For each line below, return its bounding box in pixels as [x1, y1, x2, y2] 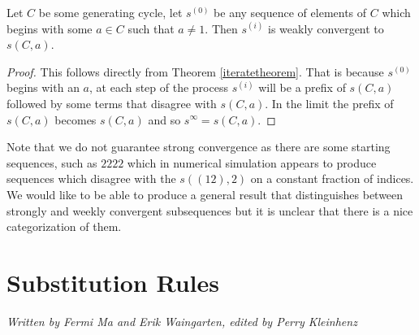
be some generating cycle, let [38, 4, 183, 20]
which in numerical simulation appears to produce [127, 154, 377, 171]
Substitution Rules [6, 265, 219, 298]
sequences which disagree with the [6, 170, 176, 187]
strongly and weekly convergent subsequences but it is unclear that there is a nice [6, 202, 413, 219]
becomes [54, 111, 97, 128]
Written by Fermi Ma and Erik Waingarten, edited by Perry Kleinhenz [6, 312, 357, 329]
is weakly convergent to [268, 20, 384, 37]
